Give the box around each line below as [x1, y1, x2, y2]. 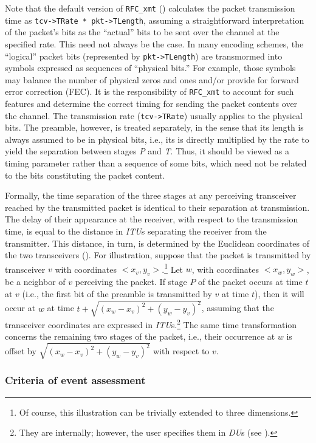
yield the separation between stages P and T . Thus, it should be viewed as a [5, 145, 290, 157]
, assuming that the [201, 301, 274, 314]
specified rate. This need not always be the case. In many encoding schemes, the [5, 37, 304, 50]
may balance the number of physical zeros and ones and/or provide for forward [5, 73, 299, 86]
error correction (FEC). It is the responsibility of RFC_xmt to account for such [5, 85, 294, 98]
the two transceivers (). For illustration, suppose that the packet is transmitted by [5, 249, 311, 261]
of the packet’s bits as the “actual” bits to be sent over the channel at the [5, 26, 280, 38]
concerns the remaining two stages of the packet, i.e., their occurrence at [5, 330, 275, 343]
